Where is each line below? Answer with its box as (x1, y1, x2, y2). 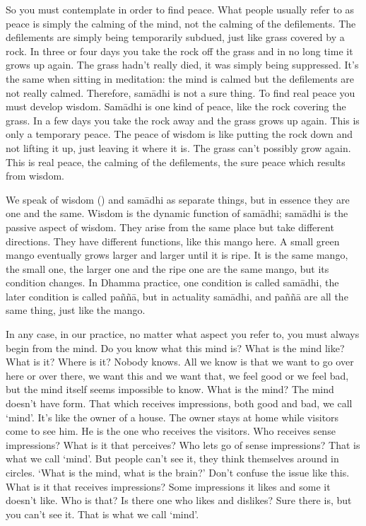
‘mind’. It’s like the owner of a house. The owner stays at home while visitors (6, 409, 339, 424)
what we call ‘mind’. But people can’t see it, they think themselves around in (6, 451, 339, 466)
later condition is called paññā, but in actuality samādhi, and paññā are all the (6, 288, 348, 303)
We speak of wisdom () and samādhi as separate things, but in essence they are (6, 192, 350, 206)
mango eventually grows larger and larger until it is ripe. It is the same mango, (6, 247, 348, 262)
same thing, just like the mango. (6, 303, 146, 317)
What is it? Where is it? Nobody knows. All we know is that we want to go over (6, 354, 354, 369)
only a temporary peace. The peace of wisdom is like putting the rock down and (6, 127, 353, 141)
